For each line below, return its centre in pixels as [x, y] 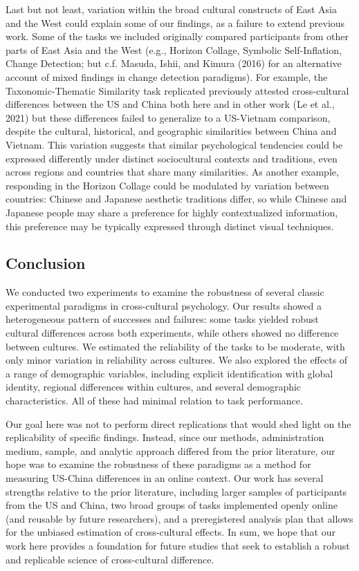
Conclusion [46, 263]
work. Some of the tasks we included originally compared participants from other [177, 36]
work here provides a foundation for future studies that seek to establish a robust [178, 545]
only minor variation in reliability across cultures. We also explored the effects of [177, 360]
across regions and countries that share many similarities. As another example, [172, 172]
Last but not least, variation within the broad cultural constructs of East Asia [171, 9]
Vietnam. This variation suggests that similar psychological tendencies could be [174, 144]
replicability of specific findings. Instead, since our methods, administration [165, 437]
